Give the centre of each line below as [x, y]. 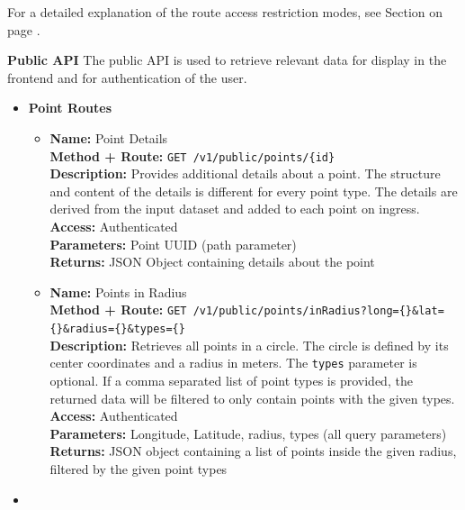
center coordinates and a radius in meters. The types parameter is [233, 363]
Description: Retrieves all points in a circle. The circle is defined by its [249, 345]
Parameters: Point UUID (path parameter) [173, 244]
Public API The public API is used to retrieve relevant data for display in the [227, 60]
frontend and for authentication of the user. [127, 77]
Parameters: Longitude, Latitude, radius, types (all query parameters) [248, 433]
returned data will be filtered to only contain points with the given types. [252, 398]
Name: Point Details [109, 137]
